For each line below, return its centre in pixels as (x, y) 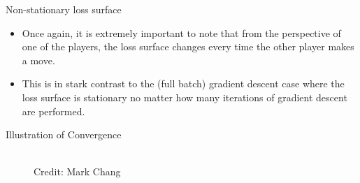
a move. (38, 60)
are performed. (53, 111)
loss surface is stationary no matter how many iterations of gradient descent (185, 97)
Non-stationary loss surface (64, 9)
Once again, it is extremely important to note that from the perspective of (181, 32)
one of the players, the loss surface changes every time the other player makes (188, 46)
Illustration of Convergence (64, 134)
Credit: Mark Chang (77, 171)
